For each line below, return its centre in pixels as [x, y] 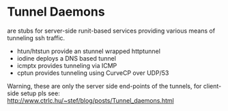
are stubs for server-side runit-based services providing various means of [111, 31]
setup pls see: [40, 93]
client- [212, 86]
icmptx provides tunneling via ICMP [67, 65]
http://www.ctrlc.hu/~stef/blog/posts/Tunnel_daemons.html [90, 100]
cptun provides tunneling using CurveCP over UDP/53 [93, 73]
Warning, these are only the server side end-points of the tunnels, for [104, 86]
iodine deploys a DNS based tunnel [66, 58]
